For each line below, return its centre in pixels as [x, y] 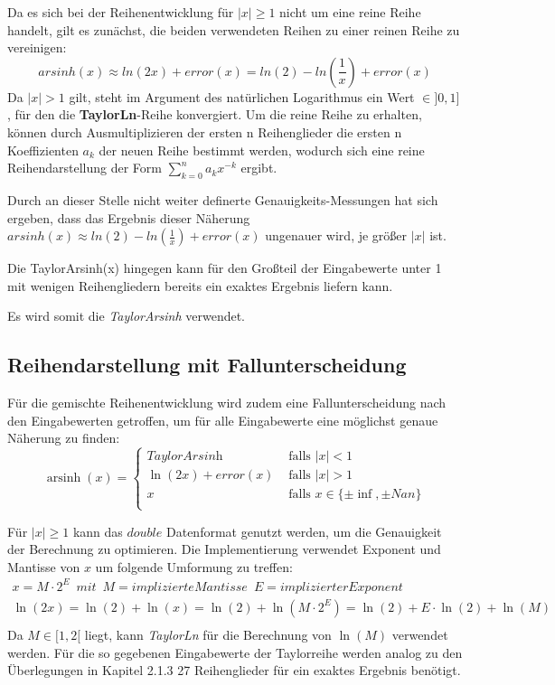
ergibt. [259, 168]
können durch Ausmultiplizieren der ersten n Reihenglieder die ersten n [205, 131]
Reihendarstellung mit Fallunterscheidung [207, 365]
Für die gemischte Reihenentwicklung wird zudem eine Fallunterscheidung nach [227, 403]
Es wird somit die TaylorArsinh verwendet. [127, 316]
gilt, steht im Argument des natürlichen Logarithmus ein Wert [242, 96]
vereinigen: [37, 47]
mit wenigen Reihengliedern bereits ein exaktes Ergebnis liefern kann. [200, 285]
